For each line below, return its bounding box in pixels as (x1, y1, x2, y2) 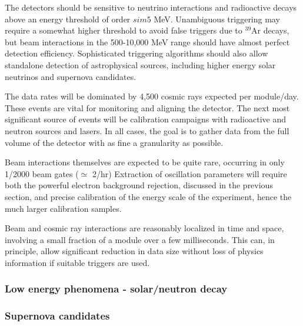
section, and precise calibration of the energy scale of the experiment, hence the (5, 190, 292, 202)
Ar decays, (251, 24, 289, 36)
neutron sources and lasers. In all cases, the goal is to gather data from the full (5, 124, 289, 137)
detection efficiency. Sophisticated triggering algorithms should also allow (5, 47, 268, 59)
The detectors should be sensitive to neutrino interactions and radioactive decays (5, 1, 297, 13)
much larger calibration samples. (5, 202, 122, 214)
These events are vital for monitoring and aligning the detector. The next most (5, 101, 290, 114)
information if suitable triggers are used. (5, 256, 150, 268)
